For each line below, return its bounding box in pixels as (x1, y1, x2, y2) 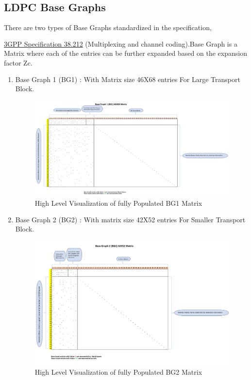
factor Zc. (4, 57, 33, 67)
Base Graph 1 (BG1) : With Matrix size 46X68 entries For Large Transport (15, 74, 240, 84)
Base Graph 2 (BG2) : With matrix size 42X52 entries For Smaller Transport (15, 214, 246, 224)
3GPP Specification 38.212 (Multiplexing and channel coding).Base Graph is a (4, 38, 237, 49)
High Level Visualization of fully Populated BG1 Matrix (34, 198, 202, 208)
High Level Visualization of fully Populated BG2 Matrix (34, 366, 202, 377)
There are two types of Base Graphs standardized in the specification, (4, 22, 212, 33)
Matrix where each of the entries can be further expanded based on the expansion (4, 48, 247, 58)
